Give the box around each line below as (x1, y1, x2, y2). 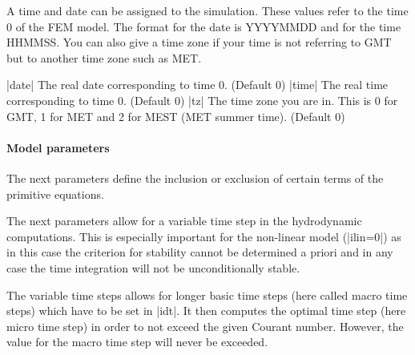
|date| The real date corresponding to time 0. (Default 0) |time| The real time (6, 76, 389, 93)
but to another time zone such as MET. (6, 49, 202, 66)
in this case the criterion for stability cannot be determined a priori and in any (6, 244, 393, 260)
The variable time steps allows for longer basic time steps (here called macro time (6, 286, 408, 303)
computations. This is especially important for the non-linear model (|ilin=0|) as (6, 228, 401, 244)
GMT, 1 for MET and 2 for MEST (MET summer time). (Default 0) (6, 107, 345, 124)
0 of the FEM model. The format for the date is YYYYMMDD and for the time (6, 18, 401, 34)
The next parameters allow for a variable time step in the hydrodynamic (6, 212, 362, 229)
